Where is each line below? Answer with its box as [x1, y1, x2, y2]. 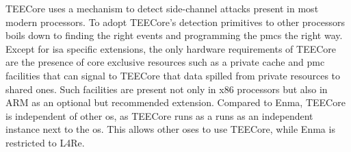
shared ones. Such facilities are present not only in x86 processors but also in [5, 81, 328, 96]
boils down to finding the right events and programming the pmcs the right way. [5, 28, 343, 42]
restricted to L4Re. [5, 135, 85, 149]
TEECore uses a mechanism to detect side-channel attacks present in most [5, 1, 319, 15]
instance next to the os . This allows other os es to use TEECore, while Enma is [5, 122, 335, 136]
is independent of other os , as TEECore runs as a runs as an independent [5, 108, 313, 123]
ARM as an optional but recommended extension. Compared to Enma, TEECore [5, 95, 346, 110]
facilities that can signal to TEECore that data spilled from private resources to [5, 68, 341, 82]
